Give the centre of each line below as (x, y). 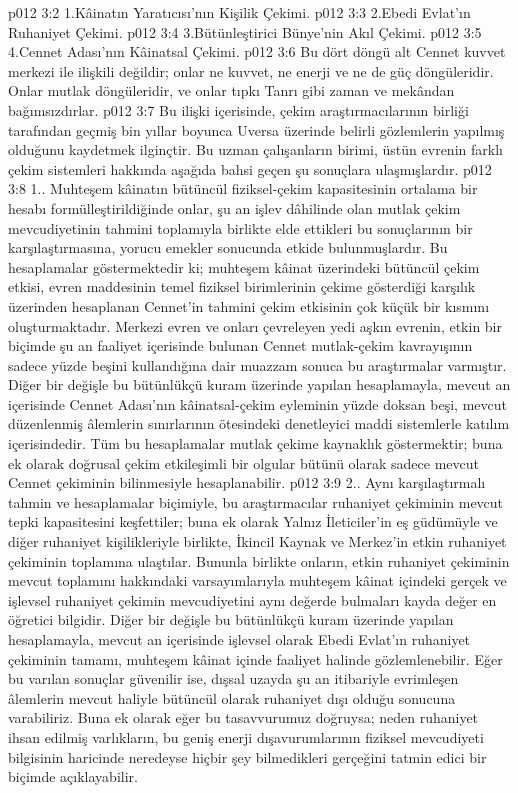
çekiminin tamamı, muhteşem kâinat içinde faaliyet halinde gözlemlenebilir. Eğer (255, 658)
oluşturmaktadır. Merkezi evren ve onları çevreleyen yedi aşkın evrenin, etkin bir (255, 325)
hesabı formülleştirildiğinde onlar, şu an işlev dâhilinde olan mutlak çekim (234, 207)
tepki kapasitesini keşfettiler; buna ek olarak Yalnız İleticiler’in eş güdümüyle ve (253, 521)
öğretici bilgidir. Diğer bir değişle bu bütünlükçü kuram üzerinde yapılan (231, 619)
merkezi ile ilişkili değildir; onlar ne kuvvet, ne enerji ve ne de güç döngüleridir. (251, 70)
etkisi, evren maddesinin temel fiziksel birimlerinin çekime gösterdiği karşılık (242, 286)
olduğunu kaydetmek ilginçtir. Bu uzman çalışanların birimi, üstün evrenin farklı (255, 149)
